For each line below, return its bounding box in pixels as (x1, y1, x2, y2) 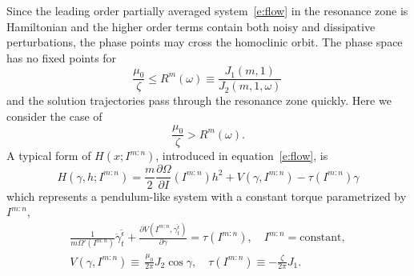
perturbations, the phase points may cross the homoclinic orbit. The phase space (6, 34, 403, 50)
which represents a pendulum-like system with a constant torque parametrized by (6, 187, 407, 204)
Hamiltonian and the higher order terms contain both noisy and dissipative (6, 18, 376, 34)
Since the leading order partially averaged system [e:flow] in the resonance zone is (6, 2, 408, 18)
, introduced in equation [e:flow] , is (155, 147, 328, 164)
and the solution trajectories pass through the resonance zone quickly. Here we (6, 92, 392, 109)
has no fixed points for (6, 49, 117, 66)
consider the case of (6, 108, 102, 125)
